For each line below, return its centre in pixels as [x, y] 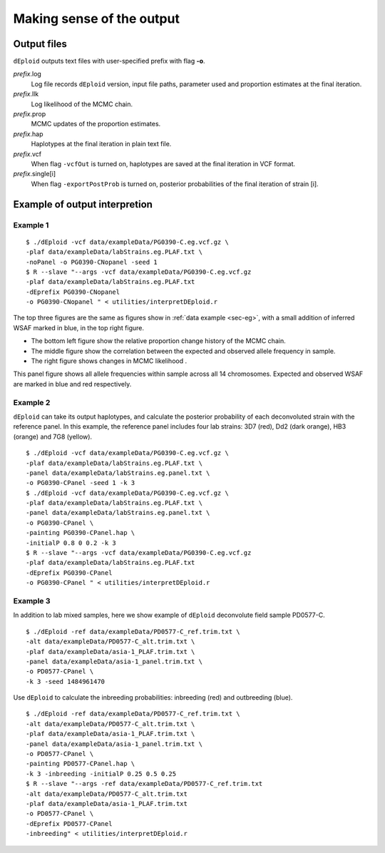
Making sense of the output [96, 19]
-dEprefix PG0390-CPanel [69, 573]
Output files [40, 44]
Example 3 [32, 601]
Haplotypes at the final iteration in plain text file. [101, 144]
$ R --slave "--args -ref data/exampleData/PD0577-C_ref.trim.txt [144, 784]
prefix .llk [26, 94]
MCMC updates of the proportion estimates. [96, 124]
